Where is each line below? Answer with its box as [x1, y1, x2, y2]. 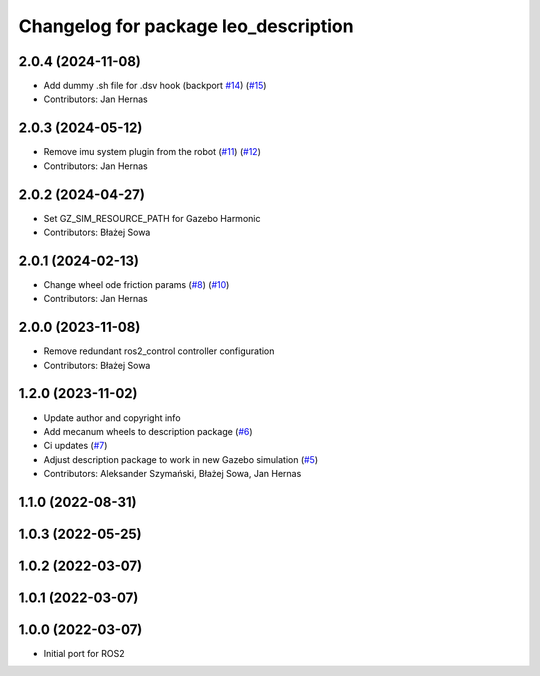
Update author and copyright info [43, 411, 181, 424]
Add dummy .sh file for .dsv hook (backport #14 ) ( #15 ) [43, 80, 267, 92]
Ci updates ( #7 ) [43, 440, 108, 452]
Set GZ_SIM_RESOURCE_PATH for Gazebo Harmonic [43, 212, 261, 224]
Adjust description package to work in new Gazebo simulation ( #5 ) [43, 453, 319, 465]
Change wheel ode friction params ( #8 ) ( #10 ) [43, 278, 230, 290]
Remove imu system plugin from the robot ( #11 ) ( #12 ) [43, 146, 262, 158]
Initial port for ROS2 [43, 648, 125, 660]
